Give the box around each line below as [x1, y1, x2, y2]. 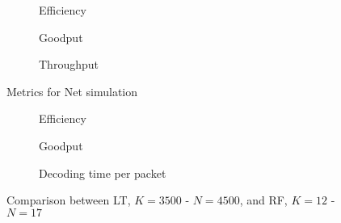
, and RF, [239, 191, 288, 208]
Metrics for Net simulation [6, 82, 138, 99]
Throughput [39, 56, 99, 73]
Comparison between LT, [6, 191, 131, 208]
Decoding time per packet [39, 164, 166, 181]
